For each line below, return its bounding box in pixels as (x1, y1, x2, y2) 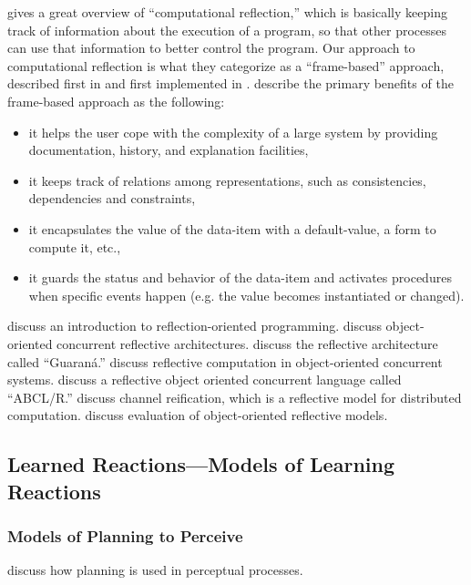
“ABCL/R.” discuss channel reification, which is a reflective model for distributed (7, 387, 462, 406)
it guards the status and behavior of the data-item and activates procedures (28, 268, 452, 287)
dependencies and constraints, (28, 189, 196, 208)
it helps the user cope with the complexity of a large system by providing (28, 122, 438, 141)
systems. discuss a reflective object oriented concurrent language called (7, 370, 402, 389)
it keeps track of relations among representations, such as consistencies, (28, 170, 426, 190)
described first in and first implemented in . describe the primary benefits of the (7, 74, 454, 93)
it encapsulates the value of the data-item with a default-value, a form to (28, 219, 436, 238)
